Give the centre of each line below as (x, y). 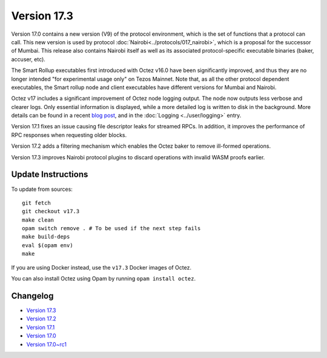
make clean (38, 220)
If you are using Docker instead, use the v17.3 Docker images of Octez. (101, 267)
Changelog (32, 296)
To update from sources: (42, 189)
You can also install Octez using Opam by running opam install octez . (104, 279)
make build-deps (46, 237)
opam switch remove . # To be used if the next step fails (111, 228)
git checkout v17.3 (51, 211)
